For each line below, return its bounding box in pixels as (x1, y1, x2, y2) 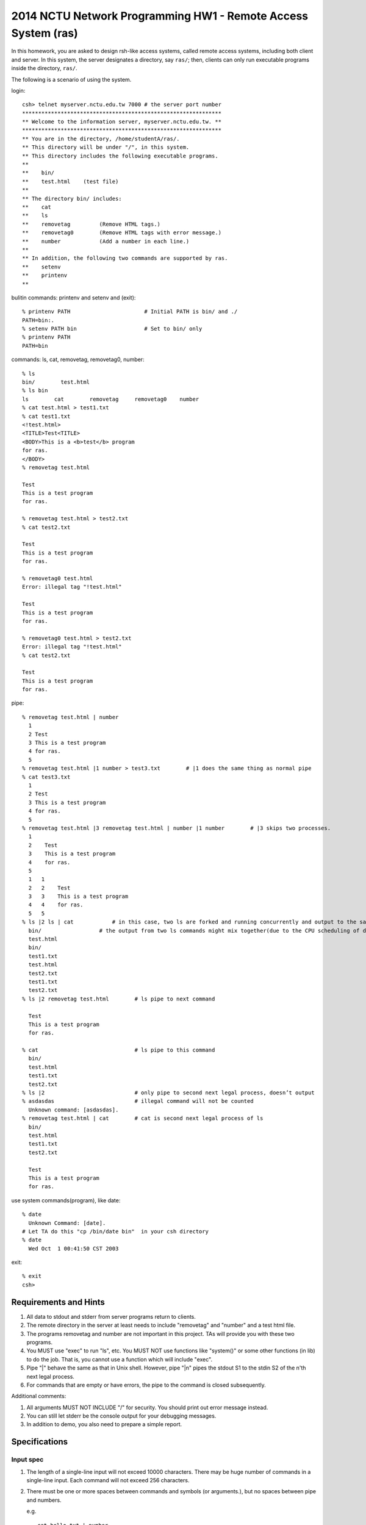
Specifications (11, 1437, 68, 1447)
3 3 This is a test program (28, 893, 129, 900)
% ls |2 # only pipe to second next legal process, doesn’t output (22, 1089, 315, 1096)
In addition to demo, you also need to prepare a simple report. (26, 1421, 182, 1428)
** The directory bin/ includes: (22, 195, 122, 202)
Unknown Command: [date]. (28, 1219, 106, 1226)
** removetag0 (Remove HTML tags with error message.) (22, 229, 222, 236)
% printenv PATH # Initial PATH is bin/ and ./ (22, 308, 238, 315)
